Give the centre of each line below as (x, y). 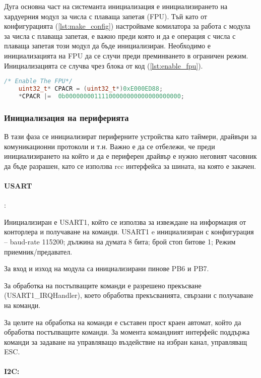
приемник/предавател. (38, 251)
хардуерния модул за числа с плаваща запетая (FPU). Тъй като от (106, 16)
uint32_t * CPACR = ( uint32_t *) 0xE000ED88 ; (91, 89)
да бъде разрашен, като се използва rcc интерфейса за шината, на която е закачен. (130, 166)
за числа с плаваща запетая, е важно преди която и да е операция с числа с (120, 36)
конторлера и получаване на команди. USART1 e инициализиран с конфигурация (129, 232)
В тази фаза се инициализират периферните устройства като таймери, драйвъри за (130, 136)
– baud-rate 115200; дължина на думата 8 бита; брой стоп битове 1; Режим (120, 241)
